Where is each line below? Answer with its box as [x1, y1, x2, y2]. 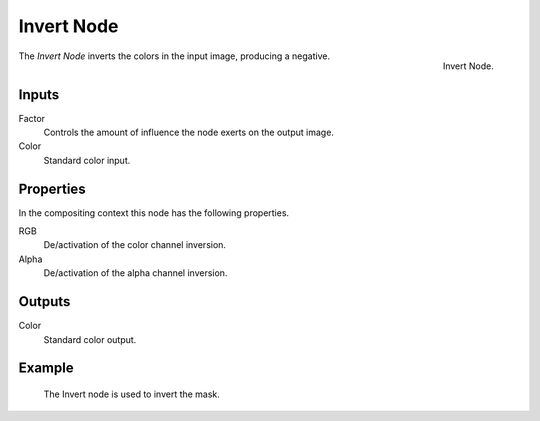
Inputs [18, 86, 60, 103]
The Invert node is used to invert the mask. [43, 388, 220, 400]
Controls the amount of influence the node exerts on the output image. [43, 126, 335, 139]
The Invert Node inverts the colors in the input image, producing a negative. [18, 50, 330, 62]
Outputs [18, 293, 71, 310]
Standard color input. [43, 154, 131, 166]
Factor [18, 112, 45, 124]
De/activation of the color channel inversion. [43, 239, 227, 251]
